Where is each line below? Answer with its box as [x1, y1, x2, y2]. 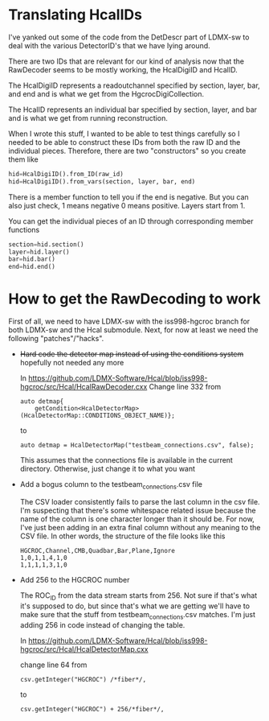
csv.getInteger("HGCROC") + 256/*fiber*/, [19, 705, 165, 713]
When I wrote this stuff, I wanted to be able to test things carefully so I [8, 129, 240, 138]
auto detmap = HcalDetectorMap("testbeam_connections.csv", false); [19, 441, 255, 450]
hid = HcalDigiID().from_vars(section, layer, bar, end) [8, 177, 196, 186]
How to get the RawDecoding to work [8, 290, 261, 308]
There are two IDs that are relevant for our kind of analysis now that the [8, 56, 245, 66]
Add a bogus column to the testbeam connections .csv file [19, 480, 203, 491]
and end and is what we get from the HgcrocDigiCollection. [8, 89, 205, 98]
